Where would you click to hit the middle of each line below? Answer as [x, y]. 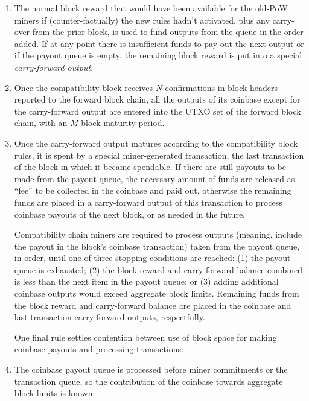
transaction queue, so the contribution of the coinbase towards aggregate [148, 381]
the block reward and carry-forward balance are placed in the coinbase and [153, 305]
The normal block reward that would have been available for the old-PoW [151, 8]
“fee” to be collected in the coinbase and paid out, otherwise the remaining [153, 190]
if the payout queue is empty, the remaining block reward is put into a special [158, 55]
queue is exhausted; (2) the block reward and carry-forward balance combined [158, 269]
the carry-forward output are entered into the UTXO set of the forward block [158, 111]
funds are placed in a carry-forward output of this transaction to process [148, 202]
